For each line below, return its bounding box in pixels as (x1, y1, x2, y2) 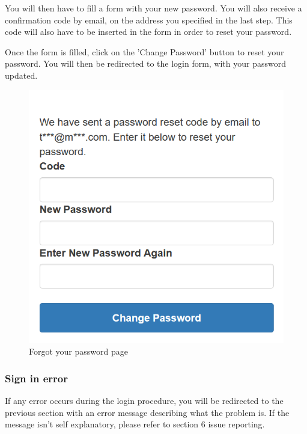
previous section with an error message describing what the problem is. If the (5, 406, 290, 418)
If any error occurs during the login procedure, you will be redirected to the (5, 394, 284, 407)
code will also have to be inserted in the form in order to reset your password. (5, 25, 292, 38)
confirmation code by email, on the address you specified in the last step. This (5, 13, 293, 26)
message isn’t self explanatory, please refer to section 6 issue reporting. (5, 418, 265, 430)
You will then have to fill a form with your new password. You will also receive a (5, 2, 302, 14)
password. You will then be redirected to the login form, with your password (5, 57, 287, 70)
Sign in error (5, 370, 68, 385)
